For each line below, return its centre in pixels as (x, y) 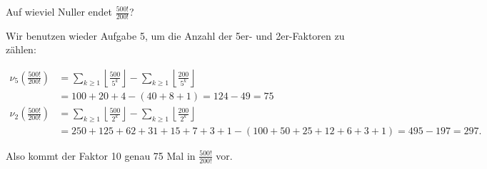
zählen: (21, 49)
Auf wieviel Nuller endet (59, 11)
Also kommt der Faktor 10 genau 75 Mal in (101, 155)
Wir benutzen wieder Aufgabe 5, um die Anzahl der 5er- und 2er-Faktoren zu (175, 35)
